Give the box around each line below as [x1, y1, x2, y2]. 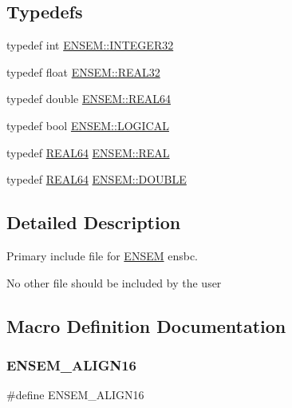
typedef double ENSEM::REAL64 [6, 90, 171, 107]
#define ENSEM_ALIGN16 [6, 386, 144, 403]
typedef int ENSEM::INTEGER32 [6, 37, 174, 53]
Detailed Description [6, 210, 181, 235]
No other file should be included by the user [6, 274, 222, 291]
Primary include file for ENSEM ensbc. [6, 247, 199, 263]
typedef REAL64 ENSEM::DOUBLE [6, 171, 187, 188]
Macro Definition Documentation [6, 313, 286, 338]
